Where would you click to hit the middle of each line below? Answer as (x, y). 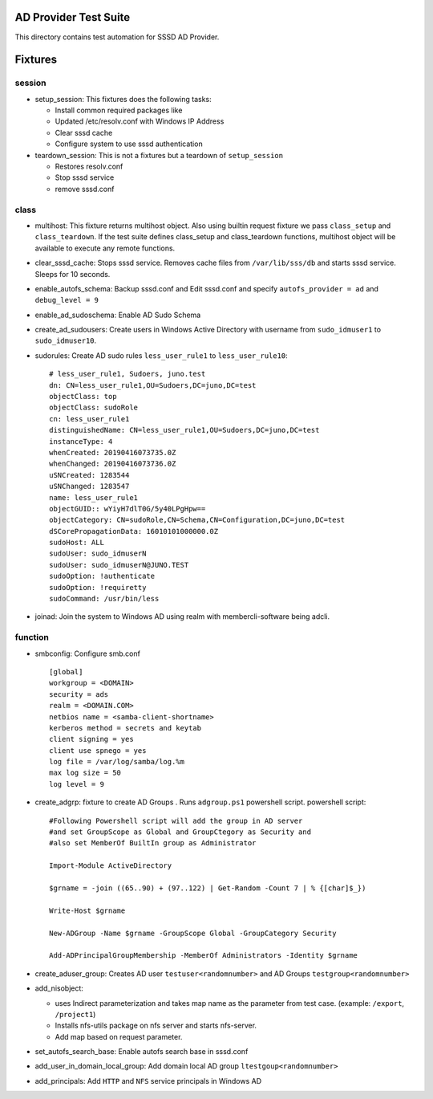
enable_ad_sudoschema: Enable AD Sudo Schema (118, 315)
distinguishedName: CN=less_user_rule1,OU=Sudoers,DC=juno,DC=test (184, 430)
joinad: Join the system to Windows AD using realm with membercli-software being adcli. (182, 617)
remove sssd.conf (85, 189)
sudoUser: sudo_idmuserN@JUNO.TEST (119, 565)
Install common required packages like (119, 110)
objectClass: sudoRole (94, 408)
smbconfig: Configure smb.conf (87, 653)
